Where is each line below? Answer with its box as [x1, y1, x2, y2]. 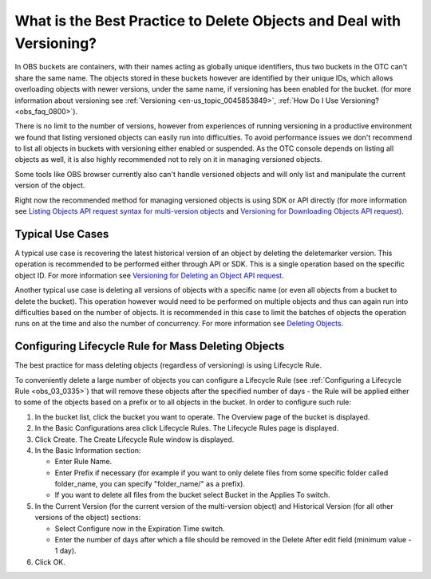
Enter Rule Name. [54, 457, 113, 467]
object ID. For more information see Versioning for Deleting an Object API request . [14, 270, 284, 280]
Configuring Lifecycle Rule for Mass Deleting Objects [14, 340, 285, 353]
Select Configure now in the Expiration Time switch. [54, 523, 225, 534]
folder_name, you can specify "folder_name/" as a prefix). [54, 479, 245, 489]
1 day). [54, 546, 77, 556]
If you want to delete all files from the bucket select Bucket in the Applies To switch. [54, 490, 330, 500]
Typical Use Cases [14, 227, 109, 241]
